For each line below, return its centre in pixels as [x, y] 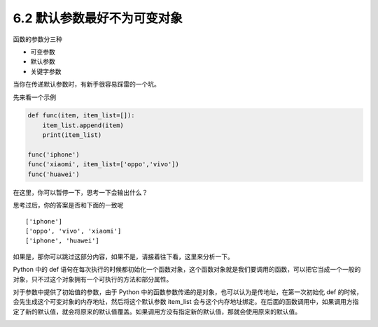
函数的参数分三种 [37, 39]
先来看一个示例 [34, 97]
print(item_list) [72, 135]
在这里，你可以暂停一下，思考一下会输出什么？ [80, 192]
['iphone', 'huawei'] [62, 241]
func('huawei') [54, 174]
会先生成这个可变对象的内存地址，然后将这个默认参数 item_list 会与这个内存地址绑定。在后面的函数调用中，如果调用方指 [186, 302]
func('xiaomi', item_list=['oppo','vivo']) [104, 165]
